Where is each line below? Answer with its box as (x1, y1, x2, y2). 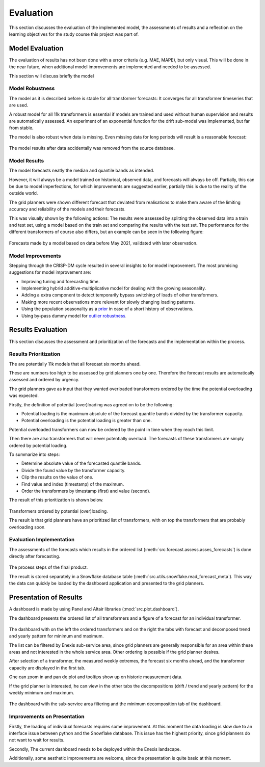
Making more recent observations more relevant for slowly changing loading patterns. (21, 299, 195, 305)
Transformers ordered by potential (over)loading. (9, 508, 108, 514)
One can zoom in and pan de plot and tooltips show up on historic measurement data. (9, 674, 183, 680)
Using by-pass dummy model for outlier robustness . (21, 313, 127, 318)
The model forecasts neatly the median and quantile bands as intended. (9, 167, 155, 174)
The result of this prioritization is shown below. (9, 497, 104, 503)
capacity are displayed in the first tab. (9, 665, 86, 671)
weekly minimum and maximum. (9, 690, 75, 696)
